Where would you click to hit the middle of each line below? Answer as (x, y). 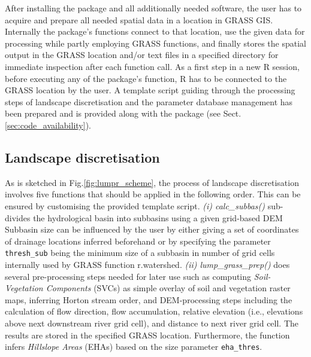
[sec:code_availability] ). (48, 125)
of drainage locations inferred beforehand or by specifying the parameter (138, 241)
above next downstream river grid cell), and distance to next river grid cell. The (152, 323)
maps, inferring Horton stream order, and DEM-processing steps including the (149, 299)
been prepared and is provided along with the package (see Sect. (123, 113)
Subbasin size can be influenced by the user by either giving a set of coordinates (152, 229)
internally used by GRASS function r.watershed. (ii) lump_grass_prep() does (147, 264)
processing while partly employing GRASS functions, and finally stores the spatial (155, 43)
